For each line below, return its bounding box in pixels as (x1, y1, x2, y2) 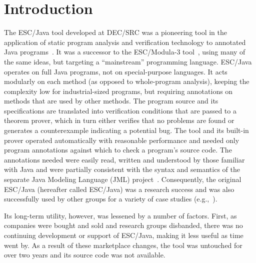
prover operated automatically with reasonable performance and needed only (4, 134, 239, 145)
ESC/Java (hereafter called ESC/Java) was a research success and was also (4, 183, 234, 194)
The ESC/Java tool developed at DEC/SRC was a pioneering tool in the (4, 27, 227, 37)
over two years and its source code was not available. (4, 249, 165, 260)
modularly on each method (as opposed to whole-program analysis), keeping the (4, 76, 249, 86)
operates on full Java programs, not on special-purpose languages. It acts (4, 66, 227, 76)
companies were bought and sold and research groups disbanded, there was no (4, 220, 243, 230)
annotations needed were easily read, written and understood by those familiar (4, 154, 245, 164)
